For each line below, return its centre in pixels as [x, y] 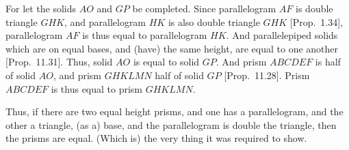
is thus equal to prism [97, 88]
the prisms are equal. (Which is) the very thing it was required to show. [156, 138]
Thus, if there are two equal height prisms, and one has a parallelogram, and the [174, 111]
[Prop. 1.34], [316, 21]
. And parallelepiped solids [282, 35]
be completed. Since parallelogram [204, 8]
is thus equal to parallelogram [145, 35]
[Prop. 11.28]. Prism [267, 75]
